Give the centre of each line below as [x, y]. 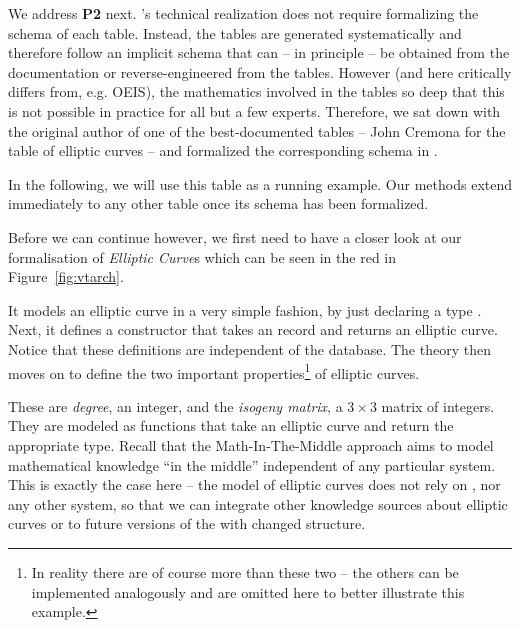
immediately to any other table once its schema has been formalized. [218, 203]
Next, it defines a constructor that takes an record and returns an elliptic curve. [253, 329]
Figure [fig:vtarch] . [66, 276]
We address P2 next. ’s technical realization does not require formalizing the [243, 13]
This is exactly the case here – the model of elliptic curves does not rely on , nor [254, 484]
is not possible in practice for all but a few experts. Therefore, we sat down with [254, 110]
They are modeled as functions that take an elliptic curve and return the [231, 425]
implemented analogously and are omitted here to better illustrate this [248, 591]
